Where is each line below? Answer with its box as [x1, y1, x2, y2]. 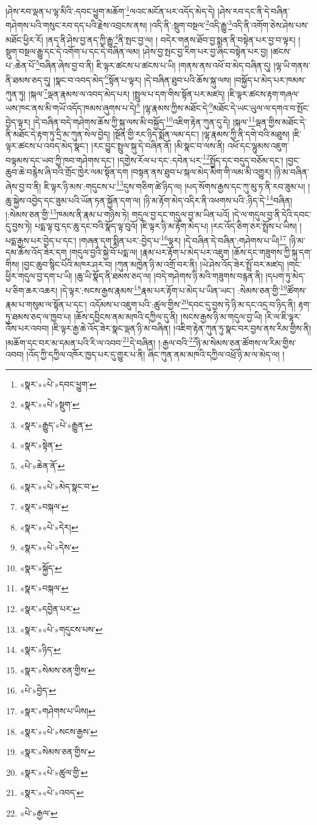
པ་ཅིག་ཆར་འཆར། [5, 284, 58, 296]
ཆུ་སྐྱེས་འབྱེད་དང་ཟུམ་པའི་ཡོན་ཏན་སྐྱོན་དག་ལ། [5, 193, 141, 206]
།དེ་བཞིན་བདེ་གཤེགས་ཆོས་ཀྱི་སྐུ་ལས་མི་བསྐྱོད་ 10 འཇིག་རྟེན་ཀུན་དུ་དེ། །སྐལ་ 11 [33, 114, 256, 128]
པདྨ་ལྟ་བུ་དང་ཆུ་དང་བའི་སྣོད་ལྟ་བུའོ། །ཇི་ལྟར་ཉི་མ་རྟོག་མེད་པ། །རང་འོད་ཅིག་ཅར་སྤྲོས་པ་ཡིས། [35, 220, 297, 232]
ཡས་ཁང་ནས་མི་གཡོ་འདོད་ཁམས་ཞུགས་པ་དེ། [5, 101, 137, 114]
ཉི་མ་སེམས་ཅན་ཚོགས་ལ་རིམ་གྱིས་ [196, 336, 296, 349]
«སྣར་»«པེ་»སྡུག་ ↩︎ [19, 398, 80, 411]
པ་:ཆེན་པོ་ [5, 59, 36, 71]
